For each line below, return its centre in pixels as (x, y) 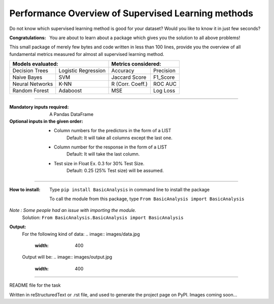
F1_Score (164, 77)
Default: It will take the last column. (103, 154)
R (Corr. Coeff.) (129, 84)
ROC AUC (165, 84)
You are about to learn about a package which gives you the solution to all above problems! (145, 38)
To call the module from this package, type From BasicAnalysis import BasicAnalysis (147, 199)
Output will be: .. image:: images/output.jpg (67, 257)
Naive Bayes (27, 77)
